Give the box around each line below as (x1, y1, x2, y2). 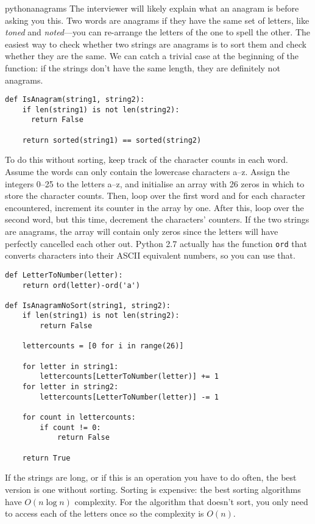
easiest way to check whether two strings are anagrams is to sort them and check (5, 37, 306, 50)
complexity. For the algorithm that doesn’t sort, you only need (74, 495, 308, 508)
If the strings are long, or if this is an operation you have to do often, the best (5, 471, 297, 484)
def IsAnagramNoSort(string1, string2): (5, 301, 171, 310)
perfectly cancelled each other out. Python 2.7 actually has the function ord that (5, 237, 307, 249)
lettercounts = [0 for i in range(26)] (22, 342, 184, 351)
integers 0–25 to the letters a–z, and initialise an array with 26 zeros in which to (5, 177, 305, 190)
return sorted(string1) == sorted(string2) (22, 135, 202, 145)
